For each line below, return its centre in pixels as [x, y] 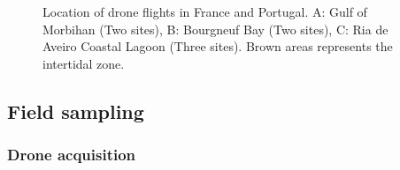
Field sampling [76, 111]
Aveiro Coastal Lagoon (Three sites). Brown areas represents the [218, 46]
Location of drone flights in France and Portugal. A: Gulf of [205, 11]
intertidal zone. [84, 63]
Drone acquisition [72, 155]
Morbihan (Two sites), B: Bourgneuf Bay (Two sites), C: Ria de [215, 29]
